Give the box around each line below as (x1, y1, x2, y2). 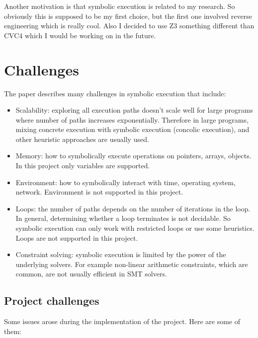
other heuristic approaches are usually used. (15, 134, 149, 144)
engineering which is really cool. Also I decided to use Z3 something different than (4, 20, 255, 31)
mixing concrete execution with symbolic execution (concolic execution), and (15, 124, 250, 135)
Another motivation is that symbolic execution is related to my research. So (4, 1, 235, 11)
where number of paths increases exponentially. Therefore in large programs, (15, 114, 249, 125)
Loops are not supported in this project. (15, 232, 138, 243)
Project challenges (4, 293, 99, 308)
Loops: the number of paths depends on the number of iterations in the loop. (15, 203, 251, 213)
